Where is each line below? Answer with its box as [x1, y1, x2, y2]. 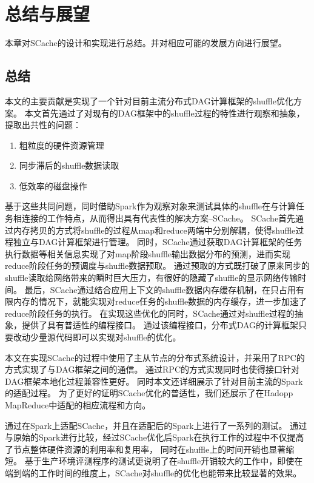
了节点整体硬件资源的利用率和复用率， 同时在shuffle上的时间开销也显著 [5, 442, 286, 455]
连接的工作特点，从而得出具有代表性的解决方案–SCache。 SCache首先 [21, 212, 296, 225]
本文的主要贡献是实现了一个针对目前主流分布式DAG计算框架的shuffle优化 [5, 94, 293, 107]
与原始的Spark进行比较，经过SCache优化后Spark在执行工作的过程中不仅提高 [5, 431, 304, 444]
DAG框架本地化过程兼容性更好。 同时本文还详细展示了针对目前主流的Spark [5, 374, 303, 387]
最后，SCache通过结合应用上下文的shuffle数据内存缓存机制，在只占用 [24, 283, 296, 296]
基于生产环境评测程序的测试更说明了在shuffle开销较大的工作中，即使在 [24, 454, 303, 467]
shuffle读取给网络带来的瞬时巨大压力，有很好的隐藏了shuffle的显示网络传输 [5, 271, 298, 284]
